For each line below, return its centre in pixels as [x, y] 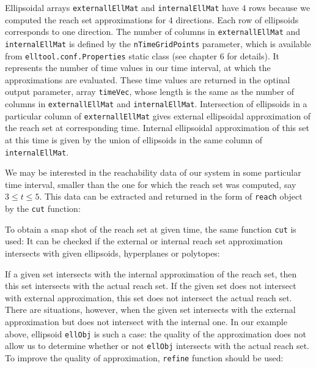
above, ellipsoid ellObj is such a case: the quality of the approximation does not [156, 333]
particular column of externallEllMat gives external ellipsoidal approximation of [158, 115]
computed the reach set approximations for [86, 19]
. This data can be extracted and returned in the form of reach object [171, 196]
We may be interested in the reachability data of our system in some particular [153, 172]
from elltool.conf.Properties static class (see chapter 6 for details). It [142, 55]
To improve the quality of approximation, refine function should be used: [144, 357]
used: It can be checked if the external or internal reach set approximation [144, 241]
